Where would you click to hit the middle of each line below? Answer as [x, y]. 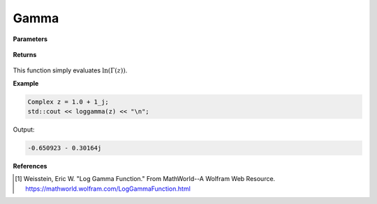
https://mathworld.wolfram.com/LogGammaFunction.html [108, 189]
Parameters [30, 39]
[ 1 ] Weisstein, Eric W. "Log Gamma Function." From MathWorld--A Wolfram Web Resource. [145, 179]
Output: [24, 130]
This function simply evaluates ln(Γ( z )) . [70, 70]
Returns [25, 54]
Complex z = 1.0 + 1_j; [68, 102]
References [30, 166]
